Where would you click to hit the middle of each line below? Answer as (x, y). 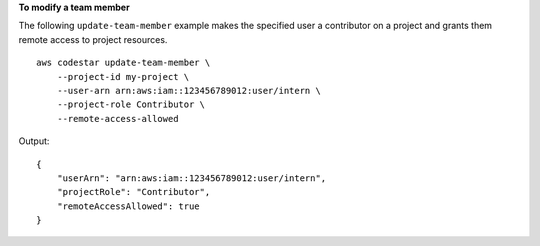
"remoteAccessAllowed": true (128, 206)
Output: (34, 141)
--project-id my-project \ (123, 76)
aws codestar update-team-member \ (123, 63)
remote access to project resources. (93, 39)
